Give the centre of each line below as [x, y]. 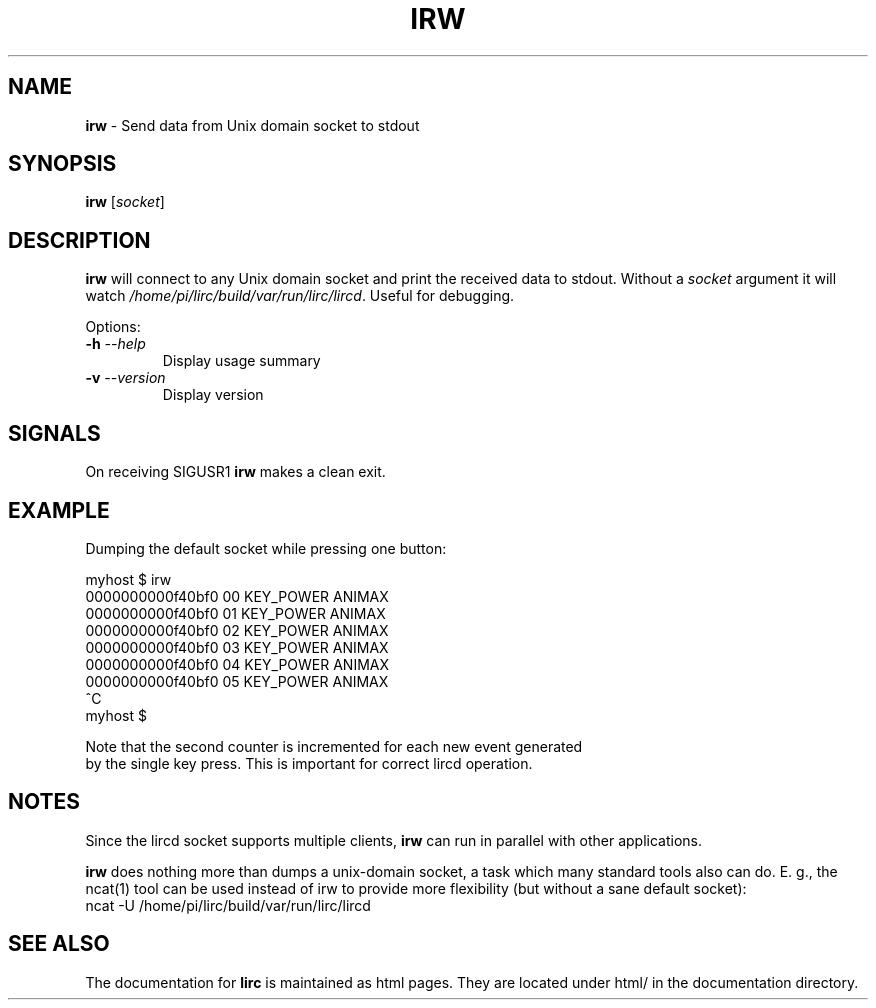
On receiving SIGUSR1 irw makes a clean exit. [235, 472]
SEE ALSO [59, 944]
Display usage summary [241, 361]
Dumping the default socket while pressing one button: [266, 548]
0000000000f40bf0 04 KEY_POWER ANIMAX [237, 664]
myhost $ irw [128, 579]
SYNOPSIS [62, 164]
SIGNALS [54, 433]
